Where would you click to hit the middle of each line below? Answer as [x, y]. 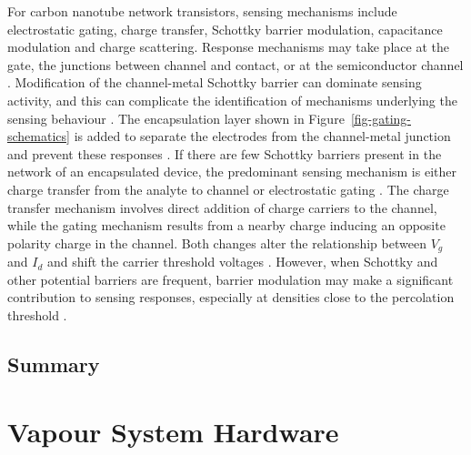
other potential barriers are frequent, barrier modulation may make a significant [230, 279]
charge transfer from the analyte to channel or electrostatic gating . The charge [228, 189]
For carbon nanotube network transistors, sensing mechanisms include [202, 11]
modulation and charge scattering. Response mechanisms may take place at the [228, 47]
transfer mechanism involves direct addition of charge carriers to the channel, [222, 207]
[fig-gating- [381, 118]
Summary [54, 364]
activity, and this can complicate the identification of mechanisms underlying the [232, 100]
